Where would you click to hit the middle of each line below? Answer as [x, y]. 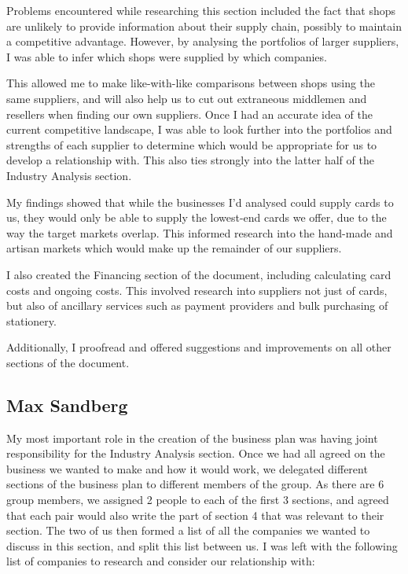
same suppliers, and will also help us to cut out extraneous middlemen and [187, 98]
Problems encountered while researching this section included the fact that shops [201, 10]
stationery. [31, 320]
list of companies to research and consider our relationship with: [161, 561]
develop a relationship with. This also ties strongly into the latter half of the [190, 160]
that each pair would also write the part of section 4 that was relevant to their [195, 515]
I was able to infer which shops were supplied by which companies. [167, 56]
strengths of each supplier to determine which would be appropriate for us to [192, 144]
